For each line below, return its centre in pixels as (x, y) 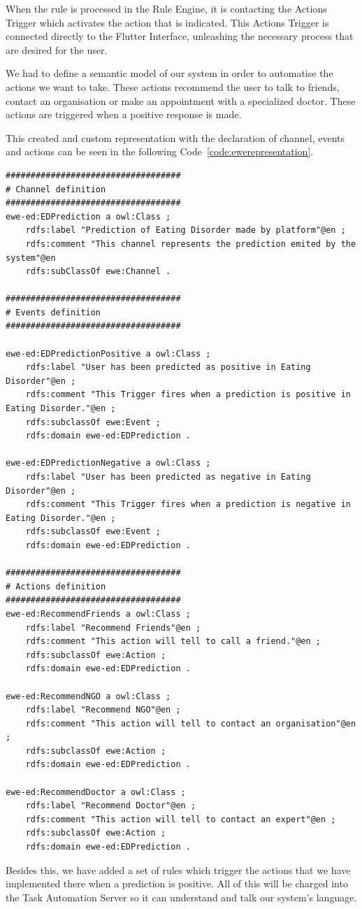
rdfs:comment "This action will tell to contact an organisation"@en (191, 723)
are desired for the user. (57, 49)
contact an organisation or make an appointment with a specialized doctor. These (181, 100)
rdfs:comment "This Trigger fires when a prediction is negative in (188, 504)
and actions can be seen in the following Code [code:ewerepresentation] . (160, 151)
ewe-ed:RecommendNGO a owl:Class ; (88, 696)
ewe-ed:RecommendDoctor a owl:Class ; (96, 792)
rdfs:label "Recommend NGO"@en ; (103, 710)
